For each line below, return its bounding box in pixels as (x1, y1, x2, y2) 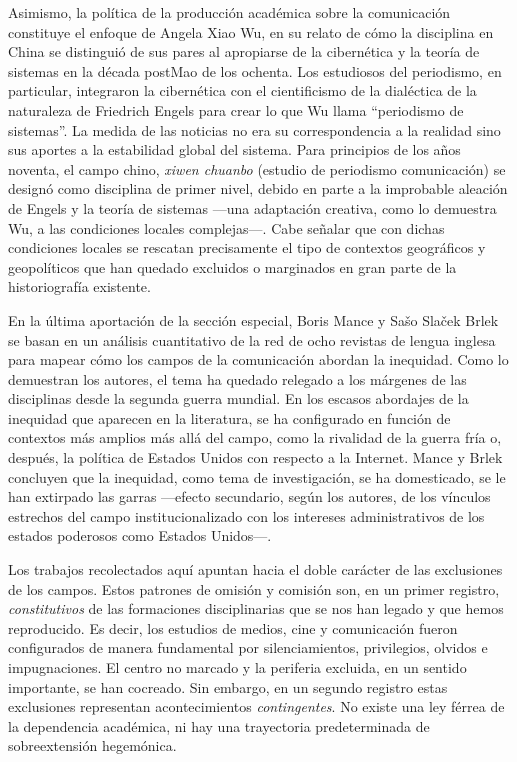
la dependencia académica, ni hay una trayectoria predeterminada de (8, 715, 430, 736)
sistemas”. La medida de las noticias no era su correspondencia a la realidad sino (8, 119, 501, 140)
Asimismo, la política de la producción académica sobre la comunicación (8, 2, 451, 22)
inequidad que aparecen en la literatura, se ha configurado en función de (8, 407, 451, 428)
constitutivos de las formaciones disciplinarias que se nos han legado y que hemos (8, 598, 504, 619)
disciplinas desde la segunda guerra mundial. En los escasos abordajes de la (8, 388, 469, 409)
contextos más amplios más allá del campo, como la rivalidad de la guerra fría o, (8, 427, 502, 448)
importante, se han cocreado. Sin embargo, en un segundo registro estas (8, 676, 448, 697)
